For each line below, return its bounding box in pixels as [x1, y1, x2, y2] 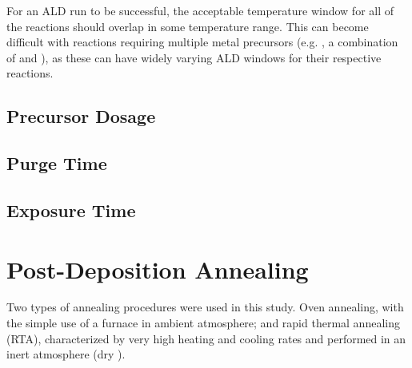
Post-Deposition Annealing [6, 252, 309, 285]
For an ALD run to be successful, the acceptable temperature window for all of [6, 2, 394, 18]
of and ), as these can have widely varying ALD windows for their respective [6, 49, 382, 65]
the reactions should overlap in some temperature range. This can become [6, 18, 369, 34]
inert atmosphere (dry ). [6, 346, 126, 362]
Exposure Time [6, 197, 136, 222]
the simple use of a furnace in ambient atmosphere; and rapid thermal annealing [6, 315, 400, 331]
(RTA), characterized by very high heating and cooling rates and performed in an [6, 330, 406, 346]
